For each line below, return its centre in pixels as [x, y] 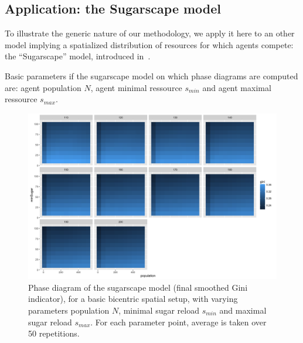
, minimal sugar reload [159, 310]
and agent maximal [237, 87]
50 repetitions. [54, 333]
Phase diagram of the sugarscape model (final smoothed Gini [138, 287]
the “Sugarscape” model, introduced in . [78, 56]
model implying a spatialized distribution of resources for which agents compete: [149, 44]
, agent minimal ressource [136, 87]
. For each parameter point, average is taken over [178, 322]
